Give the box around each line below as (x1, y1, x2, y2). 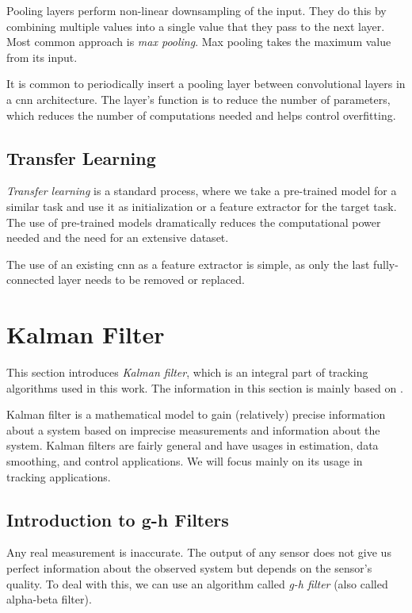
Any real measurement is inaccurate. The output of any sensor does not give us (6, 544, 391, 561)
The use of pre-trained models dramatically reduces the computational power (6, 213, 381, 230)
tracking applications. (6, 468, 111, 485)
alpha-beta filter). (6, 591, 92, 607)
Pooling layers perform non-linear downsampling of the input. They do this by (6, 2, 387, 18)
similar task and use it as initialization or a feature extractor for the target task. (6, 197, 397, 214)
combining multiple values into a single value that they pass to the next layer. (6, 17, 385, 34)
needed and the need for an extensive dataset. (6, 229, 229, 246)
